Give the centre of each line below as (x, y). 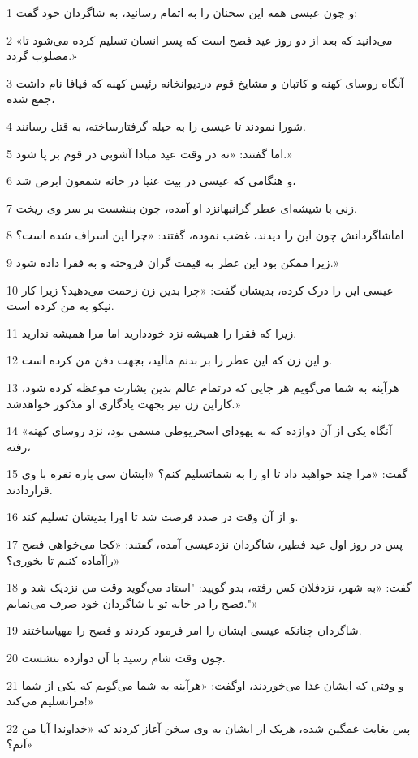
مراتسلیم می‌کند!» (50, 701)
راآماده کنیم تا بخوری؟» (63, 560)
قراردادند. (30, 489)
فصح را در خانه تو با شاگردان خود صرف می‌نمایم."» (132, 603)
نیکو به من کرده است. (60, 306)
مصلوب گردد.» (42, 56)
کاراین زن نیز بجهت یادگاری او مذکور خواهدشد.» (124, 403)
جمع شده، (31, 99)
